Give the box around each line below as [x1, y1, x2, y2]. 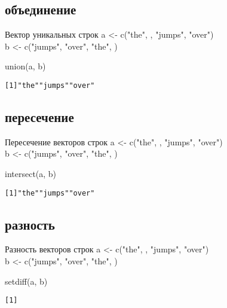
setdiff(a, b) [5, 275, 48, 287]
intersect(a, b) [5, 167, 57, 180]
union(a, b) [5, 60, 46, 72]
